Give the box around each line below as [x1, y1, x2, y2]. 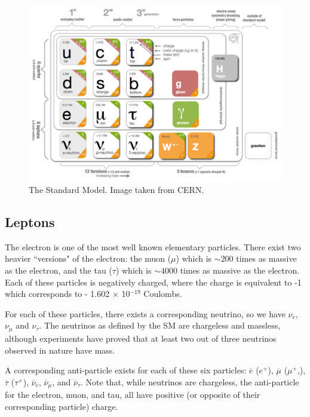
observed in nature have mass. [5, 344, 115, 356]
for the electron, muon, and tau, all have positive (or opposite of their [5, 388, 260, 401]
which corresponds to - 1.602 [5, 287, 110, 300]
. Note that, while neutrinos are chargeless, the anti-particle [81, 375, 299, 388]
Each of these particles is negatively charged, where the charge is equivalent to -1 [5, 275, 302, 288]
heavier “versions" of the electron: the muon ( [5, 252, 171, 265]
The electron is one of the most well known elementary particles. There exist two [5, 240, 301, 253]
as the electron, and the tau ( [5, 264, 112, 277]
